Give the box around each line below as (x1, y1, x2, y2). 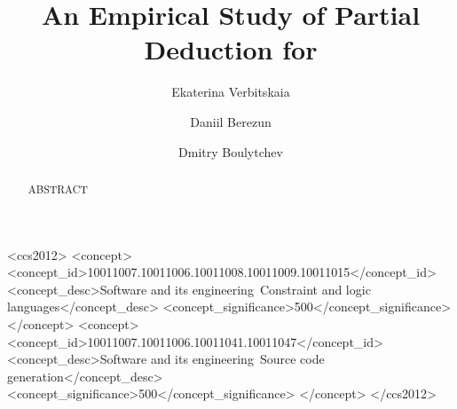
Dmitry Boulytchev (178, 142, 283, 161)
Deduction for (144, 31, 318, 67)
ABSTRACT (28, 181, 88, 196)
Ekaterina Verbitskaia (171, 83, 290, 101)
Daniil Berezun (190, 112, 272, 130)
